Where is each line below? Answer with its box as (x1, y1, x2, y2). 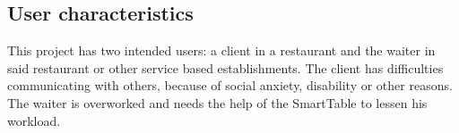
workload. (7, 111, 61, 129)
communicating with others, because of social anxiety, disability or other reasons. (7, 76, 453, 95)
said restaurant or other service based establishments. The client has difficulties (7, 58, 444, 77)
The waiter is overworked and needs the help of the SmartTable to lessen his (7, 93, 428, 112)
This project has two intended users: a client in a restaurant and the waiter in (7, 41, 436, 60)
